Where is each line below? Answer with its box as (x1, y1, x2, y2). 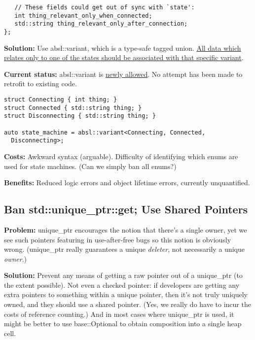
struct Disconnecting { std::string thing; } (4, 112, 156, 120)
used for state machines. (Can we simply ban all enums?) (4, 161, 177, 171)
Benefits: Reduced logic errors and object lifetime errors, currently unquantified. (4, 177, 250, 188)
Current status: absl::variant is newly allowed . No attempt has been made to (4, 68, 243, 79)
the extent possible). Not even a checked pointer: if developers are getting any (4, 279, 240, 290)
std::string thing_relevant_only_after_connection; (14, 20, 188, 28)
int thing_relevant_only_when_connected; (14, 12, 152, 19)
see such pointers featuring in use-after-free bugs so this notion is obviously (4, 234, 231, 244)
